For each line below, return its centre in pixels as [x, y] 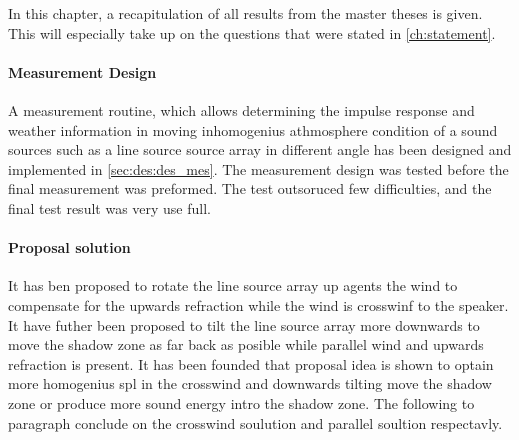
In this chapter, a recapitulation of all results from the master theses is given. [245, 13]
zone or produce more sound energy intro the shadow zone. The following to [241, 402]
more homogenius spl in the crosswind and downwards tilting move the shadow [250, 383]
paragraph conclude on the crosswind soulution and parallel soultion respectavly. [255, 422]
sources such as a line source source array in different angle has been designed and [260, 149]
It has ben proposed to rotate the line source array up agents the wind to [233, 285]
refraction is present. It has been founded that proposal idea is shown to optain [251, 363]
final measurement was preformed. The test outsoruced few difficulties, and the [250, 188]
